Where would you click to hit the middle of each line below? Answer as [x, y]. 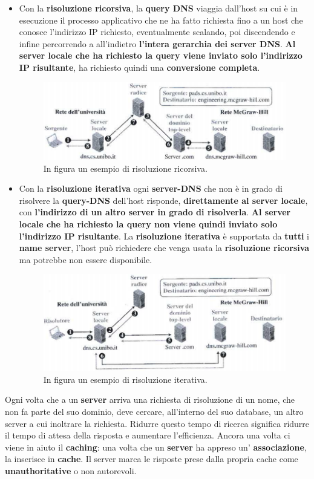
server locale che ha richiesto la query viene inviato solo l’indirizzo [161, 55]
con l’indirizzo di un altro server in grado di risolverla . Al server [155, 212]
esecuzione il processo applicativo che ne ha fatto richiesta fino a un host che [161, 20]
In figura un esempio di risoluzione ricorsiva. [125, 168]
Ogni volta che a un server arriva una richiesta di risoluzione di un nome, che [150, 399]
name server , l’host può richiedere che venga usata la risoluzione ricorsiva [164, 248]
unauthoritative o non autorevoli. [71, 471]
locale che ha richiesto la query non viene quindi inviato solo [148, 224]
